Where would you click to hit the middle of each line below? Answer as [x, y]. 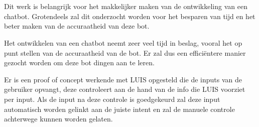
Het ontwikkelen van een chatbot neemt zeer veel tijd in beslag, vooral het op [123, 42]
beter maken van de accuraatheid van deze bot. [77, 26]
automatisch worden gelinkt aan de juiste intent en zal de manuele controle [119, 109]
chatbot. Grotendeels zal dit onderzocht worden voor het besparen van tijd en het [130, 16]
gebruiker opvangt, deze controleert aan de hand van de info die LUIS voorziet [125, 89]
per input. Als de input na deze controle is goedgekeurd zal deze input [112, 99]
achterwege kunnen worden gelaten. [58, 119]
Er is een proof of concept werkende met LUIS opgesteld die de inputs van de [123, 79]
